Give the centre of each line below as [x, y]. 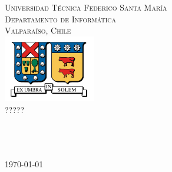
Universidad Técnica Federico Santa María [86, 7]
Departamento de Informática [60, 19]
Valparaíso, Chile [38, 30]
